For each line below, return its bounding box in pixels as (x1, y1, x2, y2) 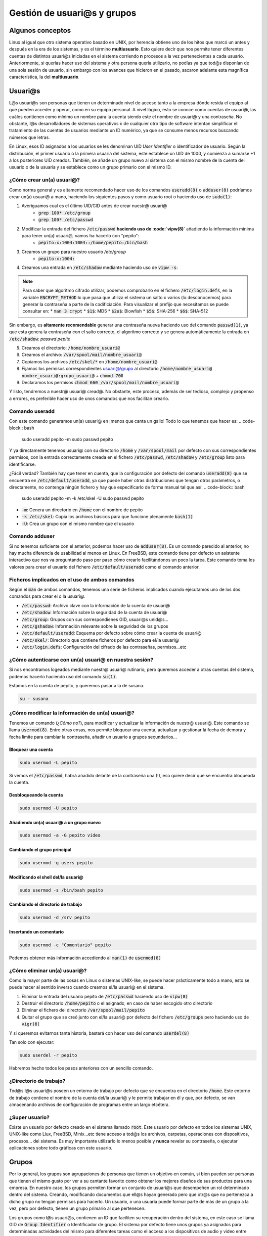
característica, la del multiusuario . (9, 74, 80, 80)
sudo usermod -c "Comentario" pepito (19, 942, 111, 948)
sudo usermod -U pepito (19, 805, 78, 811)
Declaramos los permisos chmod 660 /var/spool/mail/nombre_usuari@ (21, 379, 179, 385)
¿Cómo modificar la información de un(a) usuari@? (9, 709, 134, 716)
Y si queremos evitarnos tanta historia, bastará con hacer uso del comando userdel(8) (9, 1030, 190, 1036)
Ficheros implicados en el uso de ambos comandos (9, 576, 134, 583)
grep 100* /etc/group (38, 210, 91, 216)
